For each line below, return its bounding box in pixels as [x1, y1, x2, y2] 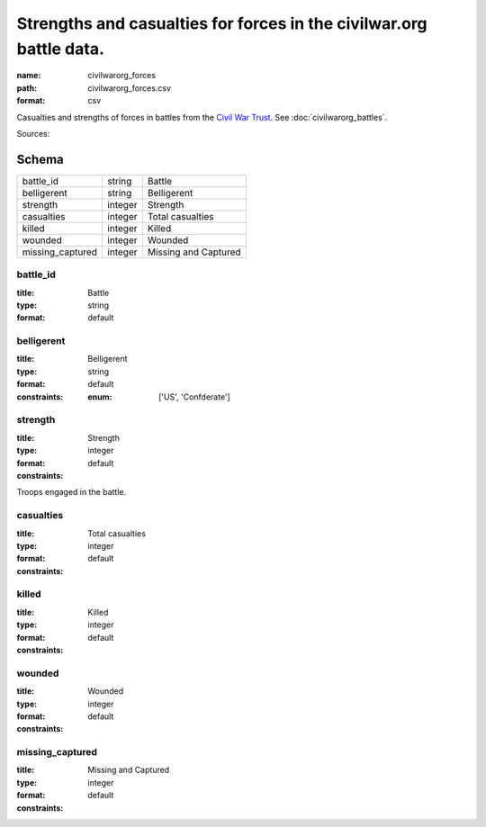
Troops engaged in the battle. [16, 487, 126, 498]
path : [16, 82, 38, 94]
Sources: [16, 128, 50, 139]
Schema [16, 151, 65, 166]
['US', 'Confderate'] [158, 391, 231, 402]
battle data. [16, 39, 105, 58]
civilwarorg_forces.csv [87, 82, 171, 94]
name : [16, 70, 41, 81]
